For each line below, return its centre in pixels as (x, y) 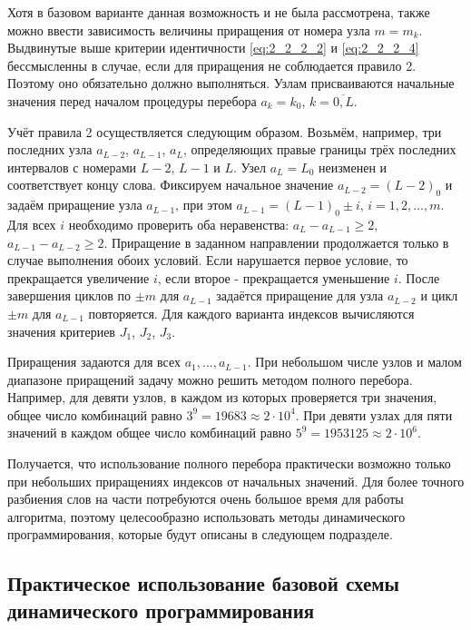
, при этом (204, 205)
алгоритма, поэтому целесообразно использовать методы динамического (206, 516)
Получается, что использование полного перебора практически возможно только (229, 463)
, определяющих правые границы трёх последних (319, 149)
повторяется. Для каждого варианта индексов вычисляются (251, 313)
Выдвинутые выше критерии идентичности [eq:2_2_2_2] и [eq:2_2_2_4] (213, 48)
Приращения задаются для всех (94, 362)
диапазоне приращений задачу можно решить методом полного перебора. (210, 379)
